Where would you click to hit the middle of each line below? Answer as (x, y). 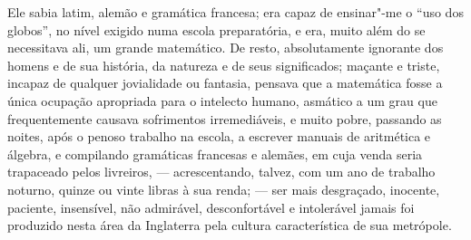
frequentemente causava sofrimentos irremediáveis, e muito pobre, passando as (225, 118)
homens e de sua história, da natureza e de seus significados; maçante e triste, (224, 65)
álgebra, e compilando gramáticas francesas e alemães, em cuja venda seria (215, 154)
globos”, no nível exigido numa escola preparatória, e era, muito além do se (216, 29)
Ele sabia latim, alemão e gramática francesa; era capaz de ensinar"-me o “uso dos (235, 12)
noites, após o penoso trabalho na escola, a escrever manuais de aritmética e (219, 136)
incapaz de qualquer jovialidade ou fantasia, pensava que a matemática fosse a (225, 83)
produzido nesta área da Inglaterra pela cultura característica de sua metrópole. (230, 225)
